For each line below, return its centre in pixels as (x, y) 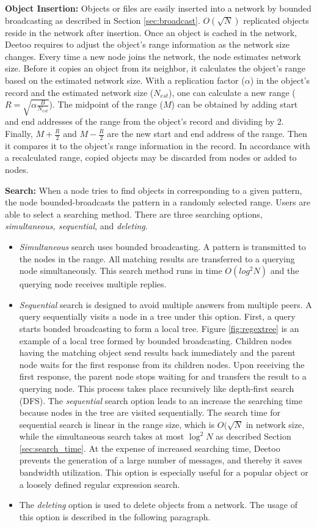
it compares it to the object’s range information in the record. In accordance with (158, 145)
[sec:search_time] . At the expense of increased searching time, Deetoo (150, 448)
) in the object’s (280, 80)
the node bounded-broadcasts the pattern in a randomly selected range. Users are (158, 202)
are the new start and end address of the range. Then (207, 133)
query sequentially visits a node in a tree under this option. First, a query (157, 316)
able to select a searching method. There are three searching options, (134, 214)
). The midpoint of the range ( (106, 104)
